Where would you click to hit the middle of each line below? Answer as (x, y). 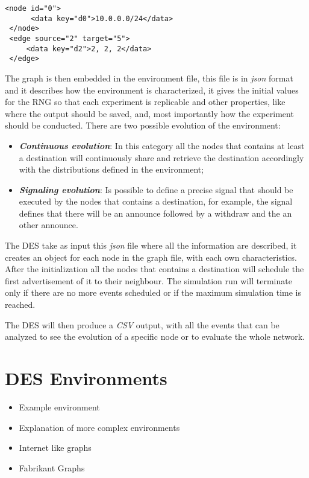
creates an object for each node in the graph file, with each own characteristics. (151, 257)
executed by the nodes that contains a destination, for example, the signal (156, 201)
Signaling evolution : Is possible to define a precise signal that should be (156, 189)
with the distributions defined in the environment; (111, 169)
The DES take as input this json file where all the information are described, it (151, 245)
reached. (20, 304)
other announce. (48, 225)
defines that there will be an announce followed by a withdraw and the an (155, 213)
